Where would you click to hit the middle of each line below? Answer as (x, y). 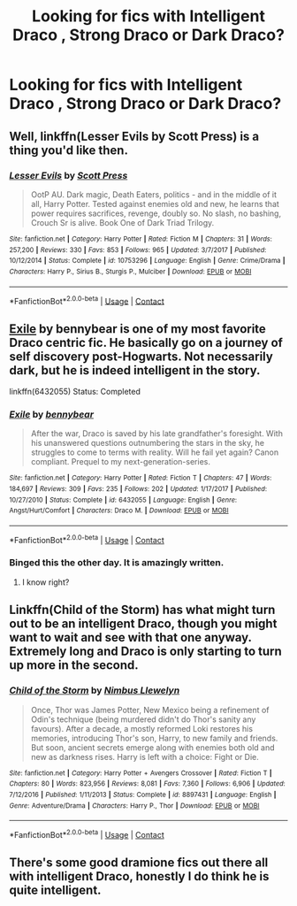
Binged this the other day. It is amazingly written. (117, 563)
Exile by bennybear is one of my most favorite (138, 329)
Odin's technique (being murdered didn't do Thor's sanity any (143, 719)
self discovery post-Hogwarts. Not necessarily (141, 356)
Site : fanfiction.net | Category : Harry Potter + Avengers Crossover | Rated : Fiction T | (141, 773)
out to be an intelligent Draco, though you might (143, 624)
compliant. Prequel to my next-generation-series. (120, 462)
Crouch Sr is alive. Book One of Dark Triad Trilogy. (122, 222)
